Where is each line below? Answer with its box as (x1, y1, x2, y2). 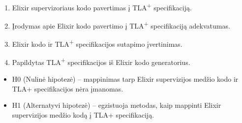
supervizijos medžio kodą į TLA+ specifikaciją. (12, 109, 154, 120)
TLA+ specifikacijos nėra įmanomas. (12, 83, 123, 93)
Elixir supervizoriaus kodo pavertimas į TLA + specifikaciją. (12, 1, 192, 12)
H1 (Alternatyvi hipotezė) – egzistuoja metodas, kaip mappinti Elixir (12, 100, 221, 110)
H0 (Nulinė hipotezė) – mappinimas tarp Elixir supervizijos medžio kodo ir (12, 74, 239, 84)
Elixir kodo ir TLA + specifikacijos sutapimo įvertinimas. (12, 37, 182, 49)
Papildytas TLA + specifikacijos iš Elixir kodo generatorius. (12, 56, 190, 67)
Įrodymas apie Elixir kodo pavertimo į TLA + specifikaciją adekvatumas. (12, 19, 230, 31)
